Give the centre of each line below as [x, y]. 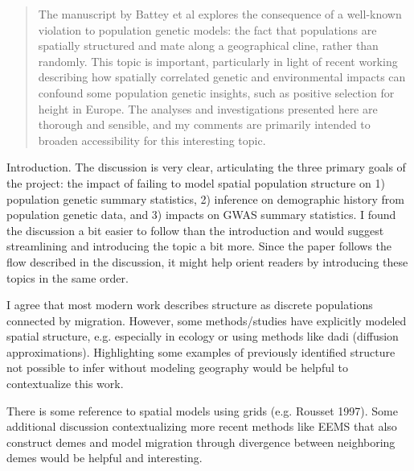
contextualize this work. [65, 384]
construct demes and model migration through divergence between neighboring [201, 442]
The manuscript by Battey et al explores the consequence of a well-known [220, 14]
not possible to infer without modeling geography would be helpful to [177, 368]
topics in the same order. [68, 277]
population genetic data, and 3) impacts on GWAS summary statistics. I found [201, 215]
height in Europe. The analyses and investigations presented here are [208, 108]
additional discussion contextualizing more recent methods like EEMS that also [202, 426]
